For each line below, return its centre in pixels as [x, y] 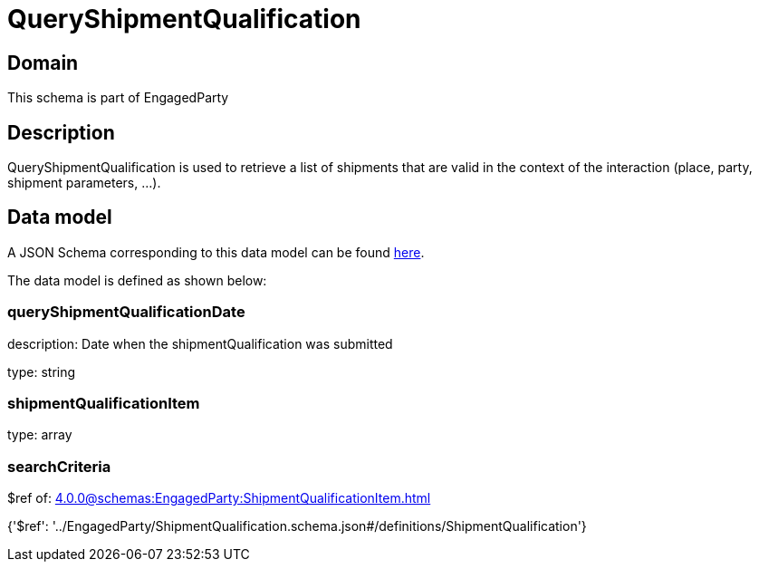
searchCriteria [59, 466]
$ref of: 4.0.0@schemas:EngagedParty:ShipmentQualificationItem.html [219, 498]
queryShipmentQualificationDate [126, 312]
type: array [40, 435]
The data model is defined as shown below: [137, 280]
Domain [43, 63]
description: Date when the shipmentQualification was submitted [200, 343]
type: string [42, 371]
